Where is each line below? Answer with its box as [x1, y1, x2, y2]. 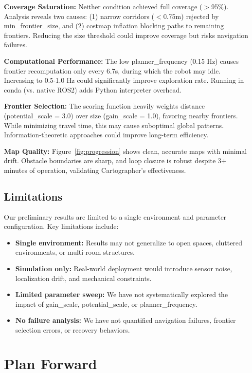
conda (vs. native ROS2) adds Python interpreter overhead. [4, 84, 182, 94]
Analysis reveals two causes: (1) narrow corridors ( [4, 11, 155, 21]
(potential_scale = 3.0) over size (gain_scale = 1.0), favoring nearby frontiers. [4, 110, 238, 120]
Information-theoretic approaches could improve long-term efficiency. [4, 130, 209, 140]
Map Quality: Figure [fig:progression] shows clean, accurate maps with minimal [4, 146, 247, 156]
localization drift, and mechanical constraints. [15, 273, 152, 283]
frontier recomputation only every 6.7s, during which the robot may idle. [4, 65, 221, 75]
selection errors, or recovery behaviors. [15, 325, 130, 335]
